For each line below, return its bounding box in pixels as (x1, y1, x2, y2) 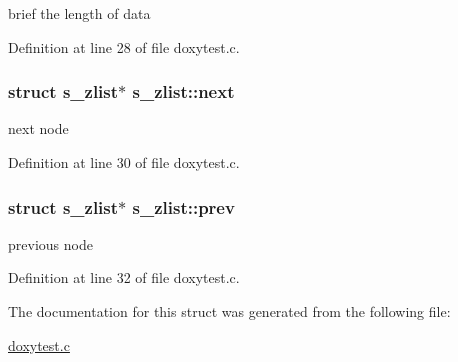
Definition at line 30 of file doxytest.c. (8, 152, 240, 172)
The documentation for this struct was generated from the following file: (8, 301, 451, 321)
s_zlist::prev (132, 194, 235, 219)
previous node (8, 233, 93, 254)
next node (8, 118, 69, 139)
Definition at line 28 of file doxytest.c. (8, 36, 240, 57)
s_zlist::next (132, 79, 235, 104)
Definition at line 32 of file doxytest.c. (8, 267, 240, 288)
